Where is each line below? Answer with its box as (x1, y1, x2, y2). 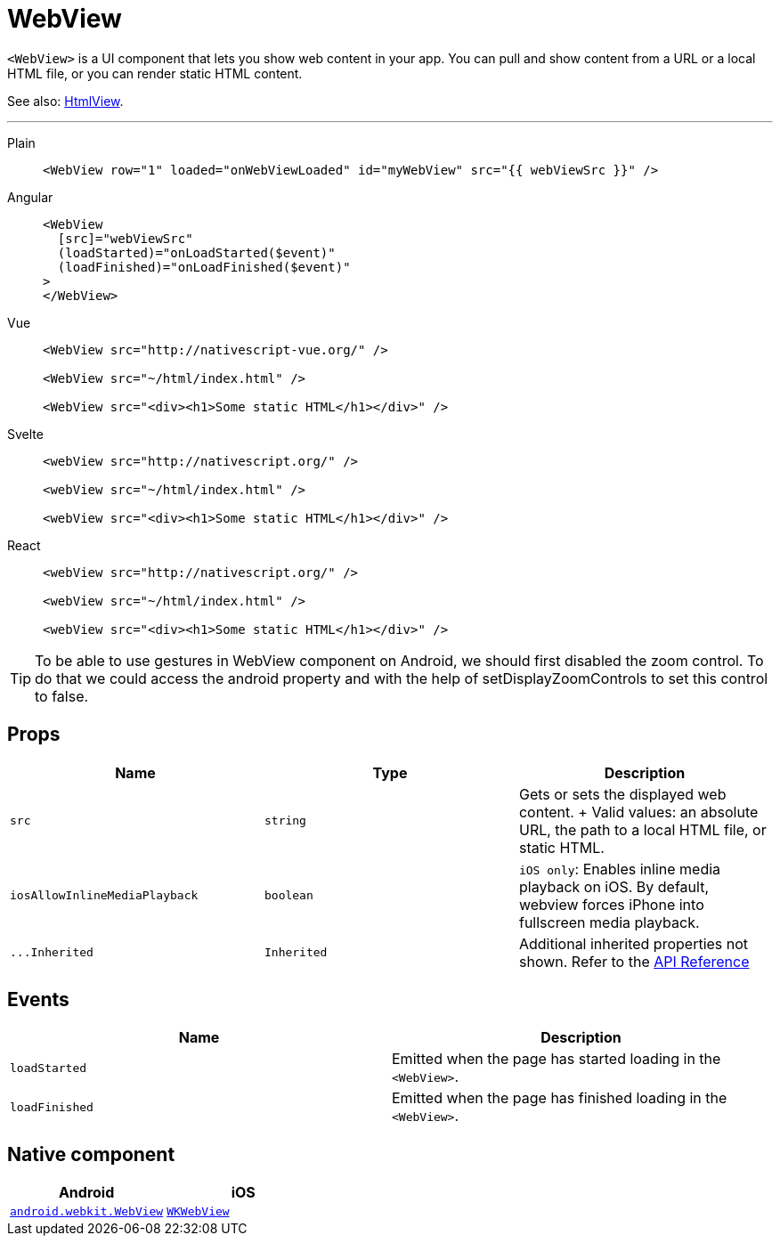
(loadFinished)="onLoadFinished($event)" (57, 259, 351, 274)
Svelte (7, 426, 44, 442)
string (264, 814, 306, 828)
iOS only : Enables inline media (518, 859, 721, 878)
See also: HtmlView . (7, 93, 124, 109)
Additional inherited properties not (518, 934, 749, 953)
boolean (264, 889, 313, 903)
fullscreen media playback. (518, 913, 700, 931)
